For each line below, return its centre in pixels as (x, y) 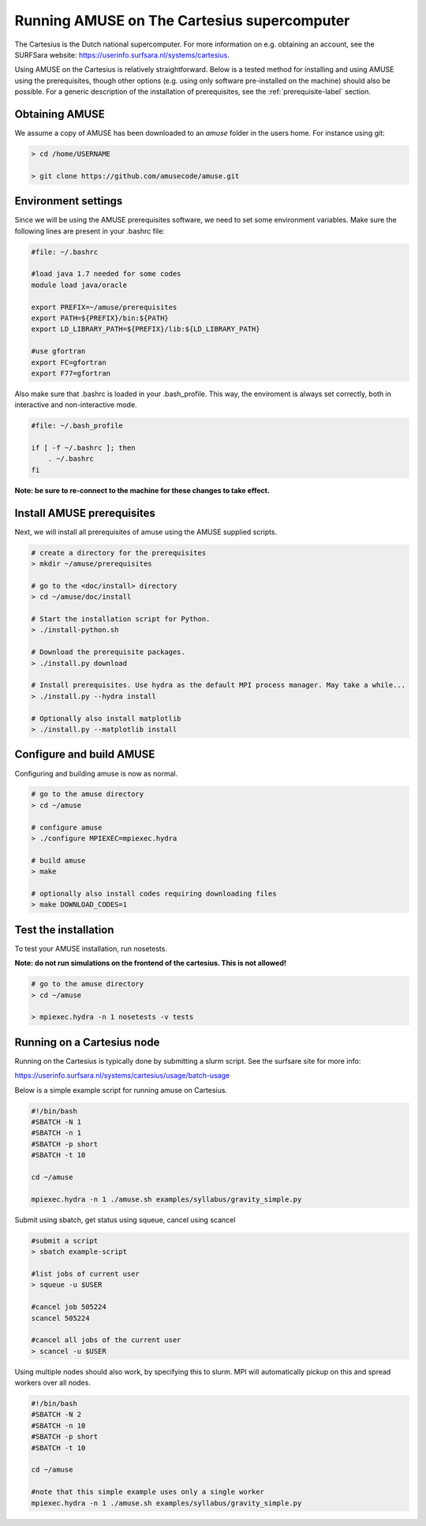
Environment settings (69, 201)
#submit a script (65, 1240)
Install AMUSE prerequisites (85, 513)
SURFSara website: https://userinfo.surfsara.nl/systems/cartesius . (122, 54)
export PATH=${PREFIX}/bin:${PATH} (100, 318)
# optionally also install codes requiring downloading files (154, 894)
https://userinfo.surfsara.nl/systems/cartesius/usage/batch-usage (122, 1075)
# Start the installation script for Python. (121, 619)
